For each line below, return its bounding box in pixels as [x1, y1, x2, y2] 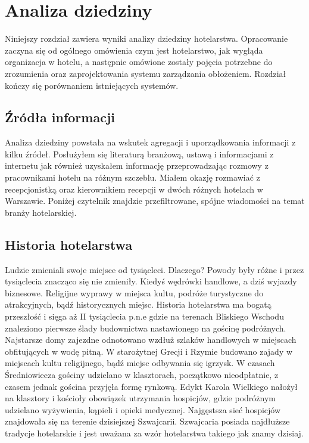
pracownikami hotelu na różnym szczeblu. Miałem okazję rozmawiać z [5, 171, 260, 184]
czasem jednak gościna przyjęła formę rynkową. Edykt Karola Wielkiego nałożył [5, 380, 298, 392]
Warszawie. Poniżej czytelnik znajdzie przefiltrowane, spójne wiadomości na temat [5, 194, 305, 207]
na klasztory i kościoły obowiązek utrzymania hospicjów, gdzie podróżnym [5, 392, 276, 404]
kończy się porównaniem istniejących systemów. [5, 79, 179, 91]
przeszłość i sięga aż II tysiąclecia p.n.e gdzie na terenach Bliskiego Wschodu [5, 310, 284, 323]
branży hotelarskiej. [5, 206, 77, 218]
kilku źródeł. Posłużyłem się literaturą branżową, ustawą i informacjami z [5, 147, 274, 160]
